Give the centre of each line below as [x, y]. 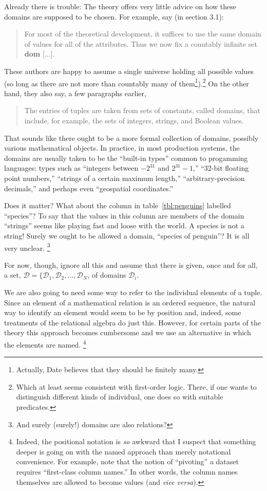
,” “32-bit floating [221, 168]
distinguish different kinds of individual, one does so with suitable [120, 397]
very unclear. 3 [27, 247]
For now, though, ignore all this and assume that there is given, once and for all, [131, 265]
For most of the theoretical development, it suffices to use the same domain [143, 34]
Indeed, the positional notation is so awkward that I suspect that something [136, 441]
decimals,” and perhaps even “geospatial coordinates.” [89, 188]
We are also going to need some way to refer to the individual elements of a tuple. [133, 292]
